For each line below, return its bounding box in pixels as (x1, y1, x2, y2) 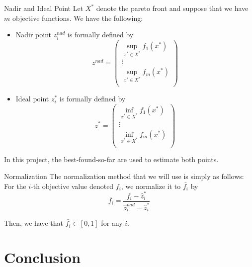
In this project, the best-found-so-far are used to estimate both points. (4, 154, 219, 165)
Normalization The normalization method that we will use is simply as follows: (4, 171, 244, 181)
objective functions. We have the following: (12, 12, 143, 23)
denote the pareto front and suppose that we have (96, 3, 249, 13)
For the (4, 180, 26, 191)
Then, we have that (4, 218, 63, 228)
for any (101, 218, 123, 228)
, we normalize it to (121, 180, 181, 191)
